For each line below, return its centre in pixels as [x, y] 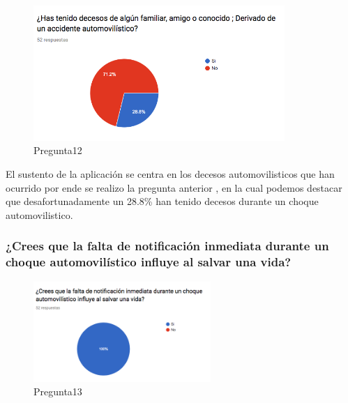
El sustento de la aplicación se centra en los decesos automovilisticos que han [170, 174]
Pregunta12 [58, 150]
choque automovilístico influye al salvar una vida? [149, 262]
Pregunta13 [58, 391]
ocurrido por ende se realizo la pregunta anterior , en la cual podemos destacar [174, 187]
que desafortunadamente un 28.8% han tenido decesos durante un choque [162, 201]
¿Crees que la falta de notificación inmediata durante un [167, 246]
